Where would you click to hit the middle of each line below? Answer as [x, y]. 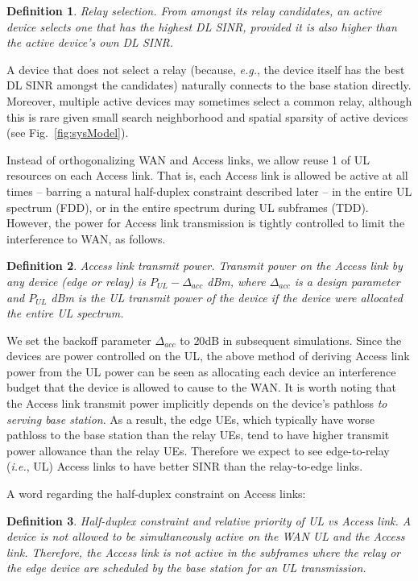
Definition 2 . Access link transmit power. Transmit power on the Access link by [205, 266]
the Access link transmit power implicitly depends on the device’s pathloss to [197, 403]
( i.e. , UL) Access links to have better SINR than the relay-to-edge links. [185, 466]
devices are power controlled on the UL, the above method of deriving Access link [208, 356]
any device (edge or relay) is [76, 281]
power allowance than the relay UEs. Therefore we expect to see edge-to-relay [198, 450]
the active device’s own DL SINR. [90, 42]
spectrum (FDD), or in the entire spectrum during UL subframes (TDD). [188, 207]
